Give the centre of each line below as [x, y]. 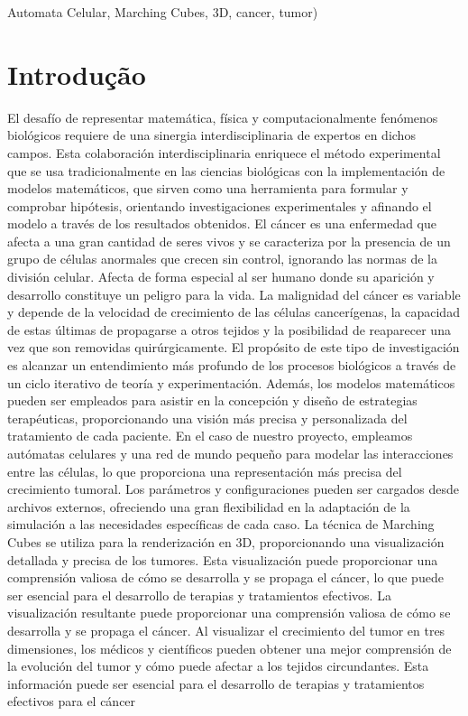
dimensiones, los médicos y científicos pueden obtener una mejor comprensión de [229, 648]
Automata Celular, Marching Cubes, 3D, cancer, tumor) [163, 12]
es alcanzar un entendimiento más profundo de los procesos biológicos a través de [232, 365]
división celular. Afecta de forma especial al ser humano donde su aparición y [221, 277]
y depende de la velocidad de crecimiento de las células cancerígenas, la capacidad [234, 312]
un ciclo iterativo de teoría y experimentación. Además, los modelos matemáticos [231, 382]
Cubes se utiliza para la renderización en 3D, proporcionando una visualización [226, 541]
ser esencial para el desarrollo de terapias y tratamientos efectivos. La [199, 595]
